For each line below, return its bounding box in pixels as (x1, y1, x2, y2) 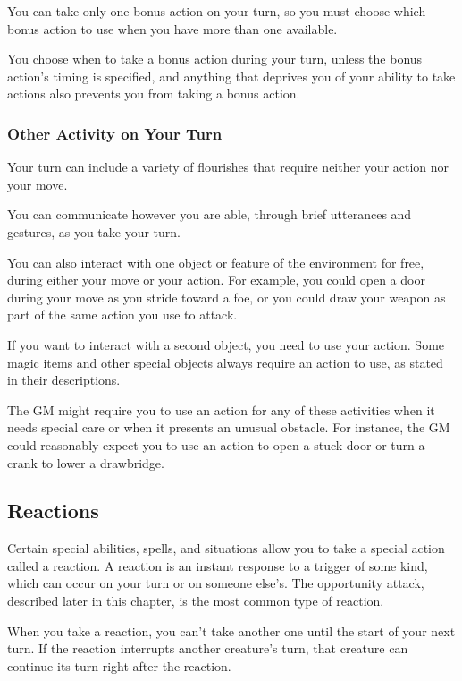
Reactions (7, 497, 99, 524)
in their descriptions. (7, 370, 121, 389)
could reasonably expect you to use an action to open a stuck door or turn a (7, 435, 425, 454)
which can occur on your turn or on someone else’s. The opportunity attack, (7, 574, 424, 592)
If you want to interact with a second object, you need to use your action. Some (7, 335, 445, 353)
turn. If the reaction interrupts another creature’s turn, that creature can (7, 639, 408, 658)
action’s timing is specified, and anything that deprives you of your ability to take (7, 66, 456, 85)
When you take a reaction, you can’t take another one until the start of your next (7, 621, 456, 640)
